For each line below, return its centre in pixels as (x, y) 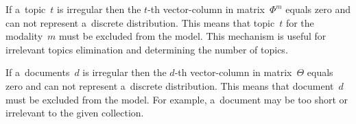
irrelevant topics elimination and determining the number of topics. (147, 49)
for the (300, 22)
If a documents (38, 72)
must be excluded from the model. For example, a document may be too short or (177, 99)
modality (24, 36)
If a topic (26, 9)
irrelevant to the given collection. (75, 113)
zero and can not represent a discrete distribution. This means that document (170, 85)
